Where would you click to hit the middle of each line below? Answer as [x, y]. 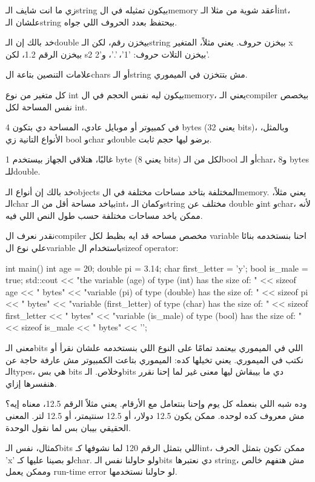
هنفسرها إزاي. [31, 383]
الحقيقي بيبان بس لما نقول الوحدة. [68, 427]
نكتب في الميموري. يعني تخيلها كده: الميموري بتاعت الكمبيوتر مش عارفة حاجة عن [154, 359]
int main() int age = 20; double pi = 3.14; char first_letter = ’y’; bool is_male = [157, 268]
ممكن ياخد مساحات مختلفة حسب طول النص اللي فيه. [104, 215]
